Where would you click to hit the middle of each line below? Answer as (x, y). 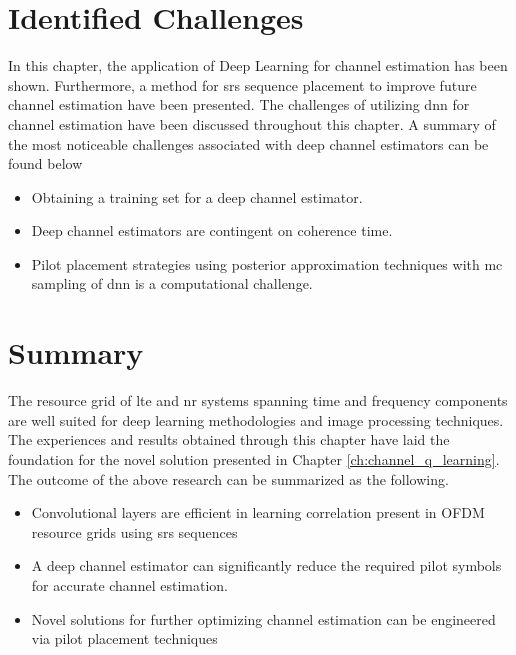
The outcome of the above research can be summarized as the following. (228, 478)
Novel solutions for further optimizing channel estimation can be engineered (263, 618)
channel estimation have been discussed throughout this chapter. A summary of (252, 123)
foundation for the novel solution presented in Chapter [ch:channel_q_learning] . (254, 458)
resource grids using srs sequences (134, 531)
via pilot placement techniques (124, 638)
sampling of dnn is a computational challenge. (172, 283)
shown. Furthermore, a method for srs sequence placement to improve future (242, 84)
